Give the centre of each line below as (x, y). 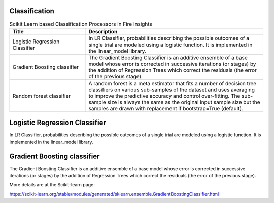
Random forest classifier (42, 96)
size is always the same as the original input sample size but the (184, 102)
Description (103, 31)
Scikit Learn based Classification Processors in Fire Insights (81, 24)
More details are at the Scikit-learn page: (52, 185)
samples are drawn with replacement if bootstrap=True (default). (166, 108)
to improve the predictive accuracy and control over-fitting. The (164, 96)
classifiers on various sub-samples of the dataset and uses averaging (172, 90)
